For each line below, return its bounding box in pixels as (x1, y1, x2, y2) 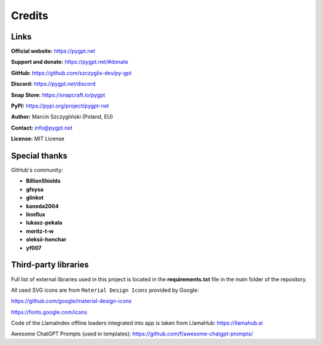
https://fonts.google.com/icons (11, 308, 88, 316)
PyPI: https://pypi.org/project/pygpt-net (11, 102, 109, 110)
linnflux (26, 211, 46, 218)
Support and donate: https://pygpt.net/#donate (11, 58, 128, 66)
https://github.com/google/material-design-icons (11, 297, 132, 304)
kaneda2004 (26, 202, 59, 210)
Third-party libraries (11, 260, 89, 270)
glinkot (26, 194, 44, 201)
